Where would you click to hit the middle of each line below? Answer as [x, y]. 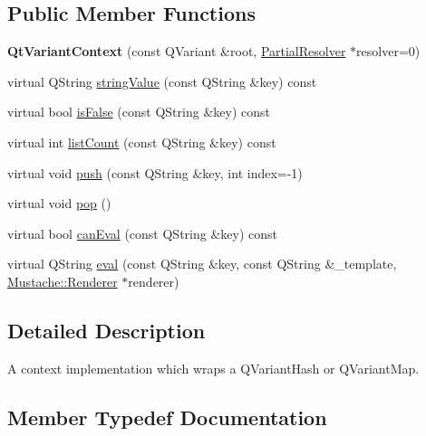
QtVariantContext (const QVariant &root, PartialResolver [177, 51]
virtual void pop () [59, 203]
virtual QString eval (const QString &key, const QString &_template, [202, 264]
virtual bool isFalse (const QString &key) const [139, 112]
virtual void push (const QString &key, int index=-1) [155, 172]
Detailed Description [106, 330]
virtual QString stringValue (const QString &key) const [162, 81]
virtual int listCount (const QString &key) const [142, 142]
